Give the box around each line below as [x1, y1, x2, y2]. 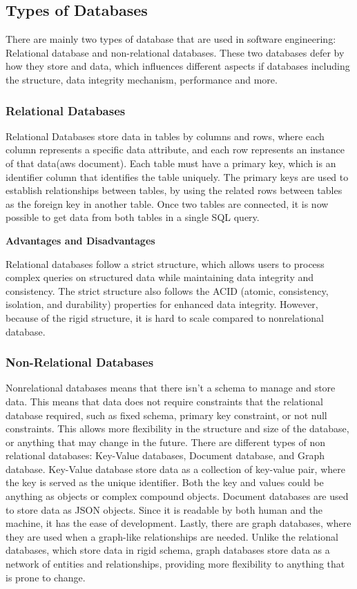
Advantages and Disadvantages [6, 233, 155, 247]
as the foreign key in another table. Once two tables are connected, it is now [6, 196, 329, 211]
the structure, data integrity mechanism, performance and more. [6, 72, 278, 86]
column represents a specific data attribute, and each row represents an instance [6, 142, 345, 157]
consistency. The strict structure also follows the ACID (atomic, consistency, [6, 283, 329, 298]
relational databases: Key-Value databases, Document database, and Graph [6, 448, 325, 463]
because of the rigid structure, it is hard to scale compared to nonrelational [6, 310, 324, 325]
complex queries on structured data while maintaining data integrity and [6, 270, 314, 284]
